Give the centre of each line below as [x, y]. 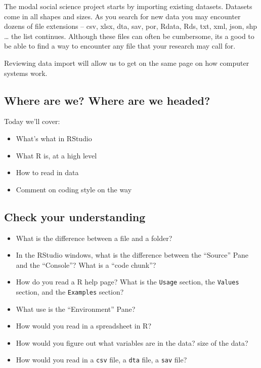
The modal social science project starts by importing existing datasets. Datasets [128, 6]
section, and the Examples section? [70, 291]
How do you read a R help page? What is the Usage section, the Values [127, 282]
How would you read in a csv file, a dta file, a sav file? [101, 360]
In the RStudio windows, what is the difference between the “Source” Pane [132, 255]
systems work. [26, 73]
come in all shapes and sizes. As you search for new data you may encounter [122, 16]
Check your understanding [75, 216]
